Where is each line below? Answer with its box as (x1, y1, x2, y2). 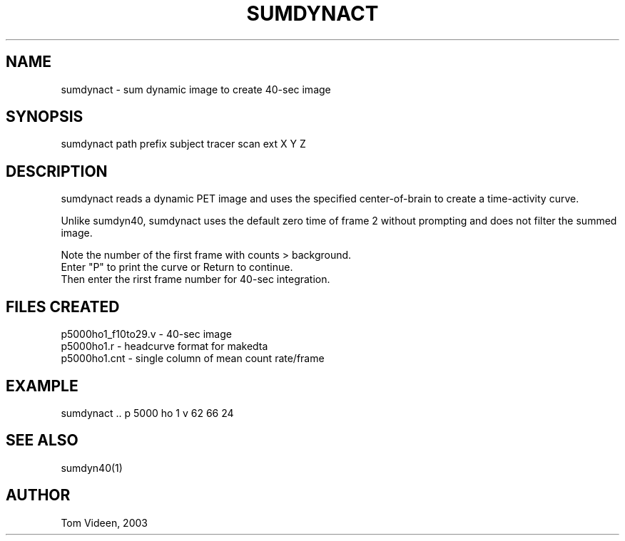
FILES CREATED (6, 297, 120, 316)
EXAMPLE (6, 376, 78, 395)
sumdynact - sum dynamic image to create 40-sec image (61, 83, 331, 96)
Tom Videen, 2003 (61, 516, 148, 529)
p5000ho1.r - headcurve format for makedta (61, 340, 268, 353)
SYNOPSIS (6, 108, 83, 126)
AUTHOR (6, 486, 71, 505)
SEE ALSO (6, 431, 78, 450)
